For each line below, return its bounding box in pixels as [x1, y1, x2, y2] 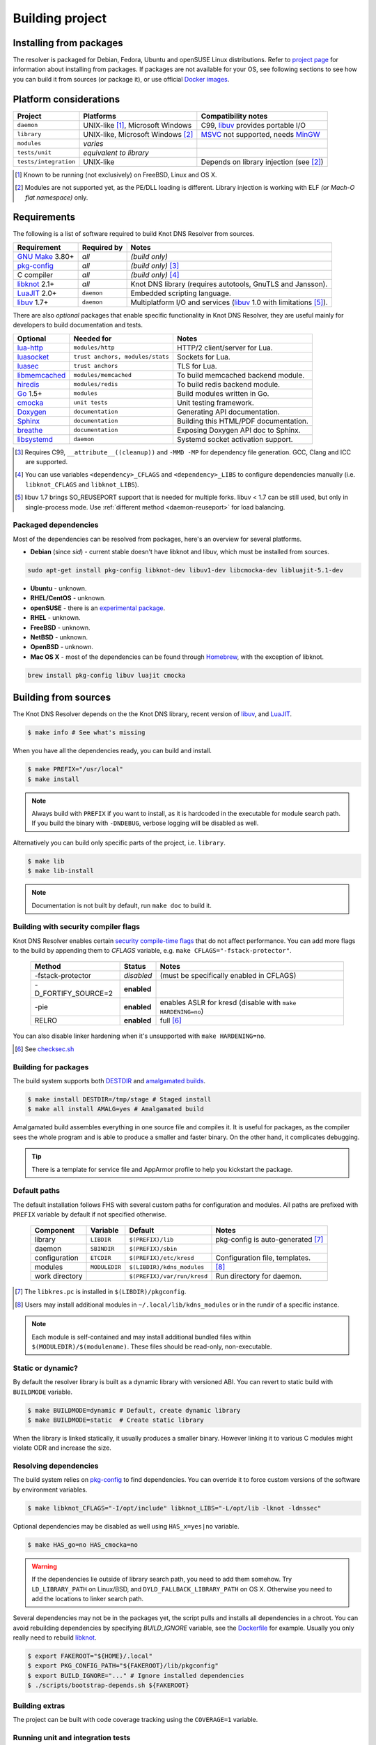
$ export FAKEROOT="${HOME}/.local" [27, 1652, 153, 1661]
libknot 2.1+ [17, 279, 55, 289]
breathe [17, 425, 43, 435]
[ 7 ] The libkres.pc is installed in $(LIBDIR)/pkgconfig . [15, 1288, 187, 1296]
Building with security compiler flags [13, 922, 141, 932]
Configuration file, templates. [215, 1253, 311, 1263]
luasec [17, 361, 39, 371]
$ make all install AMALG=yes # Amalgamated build [27, 1105, 205, 1113]
